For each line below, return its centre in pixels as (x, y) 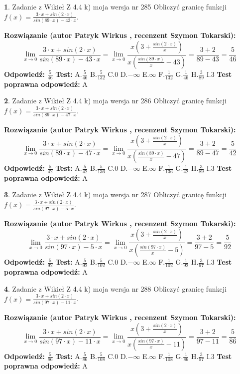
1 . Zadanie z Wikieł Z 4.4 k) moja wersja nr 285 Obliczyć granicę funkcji (115, 6)
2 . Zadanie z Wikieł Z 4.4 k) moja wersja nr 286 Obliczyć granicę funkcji (115, 101)
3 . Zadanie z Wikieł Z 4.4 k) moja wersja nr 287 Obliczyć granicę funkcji (115, 194)
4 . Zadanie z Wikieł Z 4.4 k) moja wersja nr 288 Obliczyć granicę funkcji (115, 288)
